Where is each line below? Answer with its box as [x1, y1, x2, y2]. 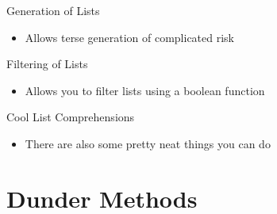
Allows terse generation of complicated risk [25, 29, 235, 45]
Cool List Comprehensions [6, 109, 135, 125]
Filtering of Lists [6, 55, 88, 72]
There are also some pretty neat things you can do [25, 135, 271, 151]
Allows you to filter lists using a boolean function [25, 82, 265, 98]
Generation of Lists [6, 2, 100, 18]
